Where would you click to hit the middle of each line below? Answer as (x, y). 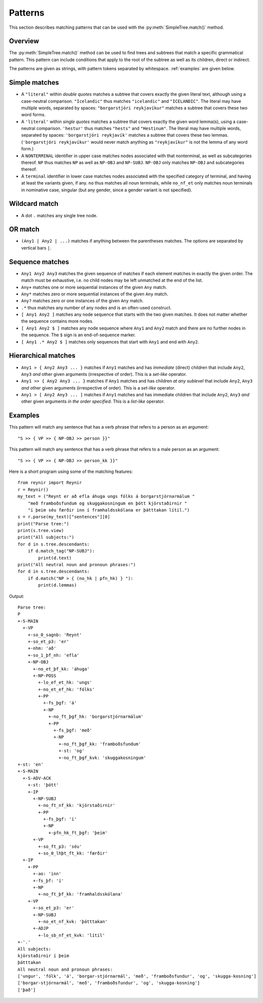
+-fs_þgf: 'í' (60, 819)
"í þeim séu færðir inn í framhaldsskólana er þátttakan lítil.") (109, 510)
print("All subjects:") (46, 537)
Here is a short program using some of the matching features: (71, 471)
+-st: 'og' (72, 751)
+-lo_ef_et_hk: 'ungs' (65, 683)
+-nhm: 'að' (42, 648)
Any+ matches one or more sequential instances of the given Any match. (94, 287)
